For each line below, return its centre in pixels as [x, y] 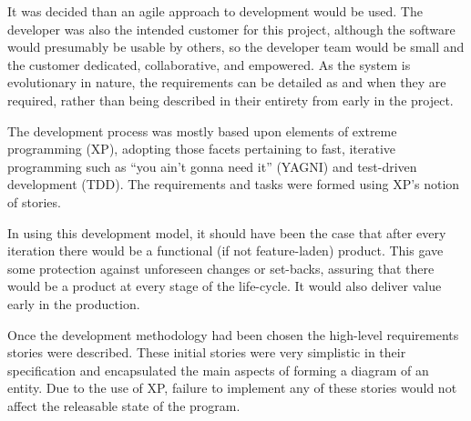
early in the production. [74, 303]
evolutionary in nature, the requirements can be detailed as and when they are [227, 82]
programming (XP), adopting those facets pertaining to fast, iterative [202, 149]
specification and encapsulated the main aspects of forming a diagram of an [218, 370]
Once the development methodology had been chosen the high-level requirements [233, 334]
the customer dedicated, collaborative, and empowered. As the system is [209, 64]
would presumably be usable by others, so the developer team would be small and [236, 47]
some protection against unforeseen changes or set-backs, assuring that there [221, 268]
